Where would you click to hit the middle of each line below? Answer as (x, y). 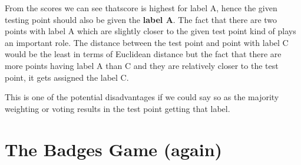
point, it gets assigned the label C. (67, 77)
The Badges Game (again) (114, 149)
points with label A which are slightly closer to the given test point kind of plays (150, 31)
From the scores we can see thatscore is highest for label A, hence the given (141, 8)
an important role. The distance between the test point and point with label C (147, 42)
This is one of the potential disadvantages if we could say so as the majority (142, 97)
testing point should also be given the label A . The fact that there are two (141, 19)
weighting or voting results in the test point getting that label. (118, 108)
